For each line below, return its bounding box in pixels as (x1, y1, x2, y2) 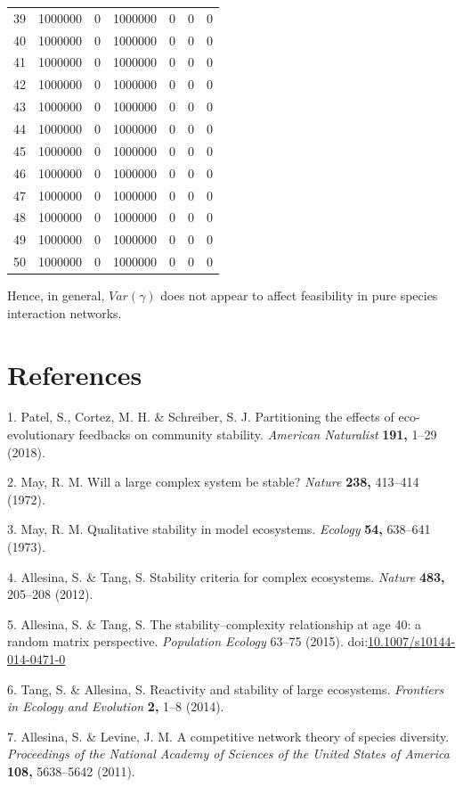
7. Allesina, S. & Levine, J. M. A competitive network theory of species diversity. (7, 726, 450, 745)
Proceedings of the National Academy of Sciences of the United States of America (7, 744, 450, 763)
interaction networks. (7, 303, 122, 322)
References (7, 356, 142, 392)
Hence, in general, (7, 286, 105, 305)
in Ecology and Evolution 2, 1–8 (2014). (7, 697, 224, 716)
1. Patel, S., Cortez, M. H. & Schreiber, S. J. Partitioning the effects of (7, 407, 394, 426)
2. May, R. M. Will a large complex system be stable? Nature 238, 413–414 (7, 472, 419, 491)
